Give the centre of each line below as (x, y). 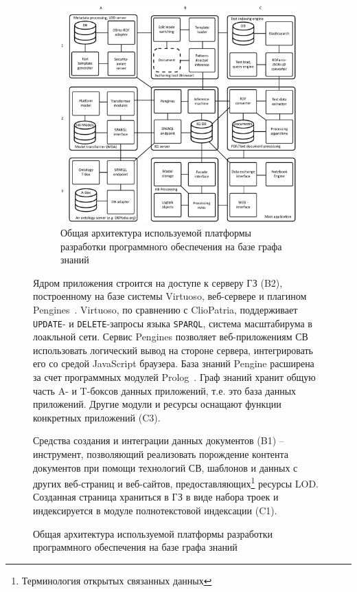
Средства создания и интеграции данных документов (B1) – (159, 440)
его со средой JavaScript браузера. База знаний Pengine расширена (174, 363)
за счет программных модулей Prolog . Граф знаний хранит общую (174, 377)
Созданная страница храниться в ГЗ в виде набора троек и (156, 497)
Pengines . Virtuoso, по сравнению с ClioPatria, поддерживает (165, 310)
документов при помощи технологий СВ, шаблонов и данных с (165, 467)
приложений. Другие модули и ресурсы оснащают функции (157, 404)
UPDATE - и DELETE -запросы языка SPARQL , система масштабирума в (173, 323)
